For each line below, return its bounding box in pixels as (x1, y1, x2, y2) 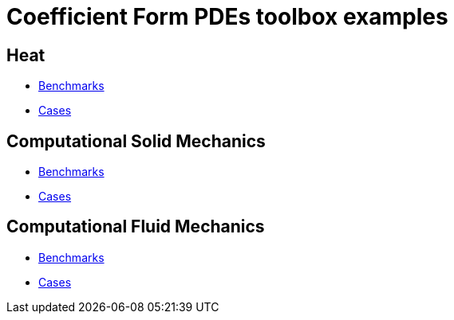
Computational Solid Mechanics (6, 131, 266, 151)
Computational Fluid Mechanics (6, 217, 265, 237)
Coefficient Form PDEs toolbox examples (6, 3, 448, 30)
